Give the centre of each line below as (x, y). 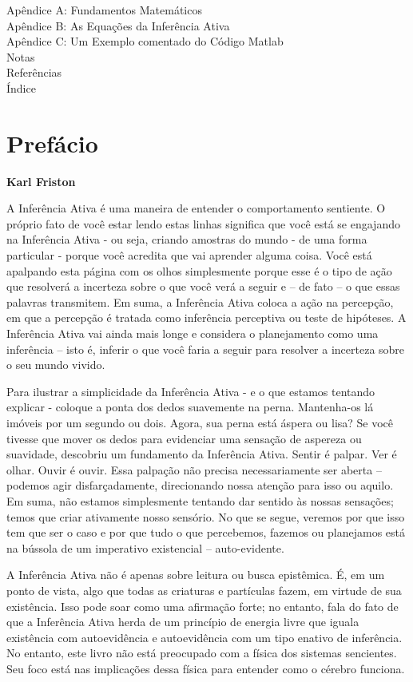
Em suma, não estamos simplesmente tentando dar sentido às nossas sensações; (200, 500)
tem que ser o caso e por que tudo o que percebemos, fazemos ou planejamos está (206, 532)
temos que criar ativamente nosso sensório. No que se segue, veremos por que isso (206, 516)
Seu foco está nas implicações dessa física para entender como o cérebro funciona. (206, 668)
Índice (21, 87)
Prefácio (52, 143)
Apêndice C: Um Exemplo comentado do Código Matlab (145, 41)
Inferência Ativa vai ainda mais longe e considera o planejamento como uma (193, 333)
